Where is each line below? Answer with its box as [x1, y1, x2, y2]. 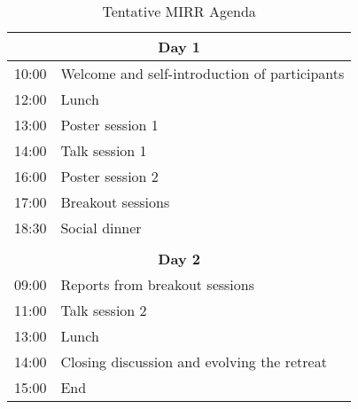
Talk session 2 [60, 300, 147, 320]
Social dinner [60, 217, 142, 238]
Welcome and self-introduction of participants [60, 63, 345, 83]
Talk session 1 [60, 140, 147, 161]
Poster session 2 [60, 166, 159, 186]
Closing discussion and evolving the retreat [60, 351, 327, 372]
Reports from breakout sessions [60, 274, 255, 295]
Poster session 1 [60, 114, 159, 135]
